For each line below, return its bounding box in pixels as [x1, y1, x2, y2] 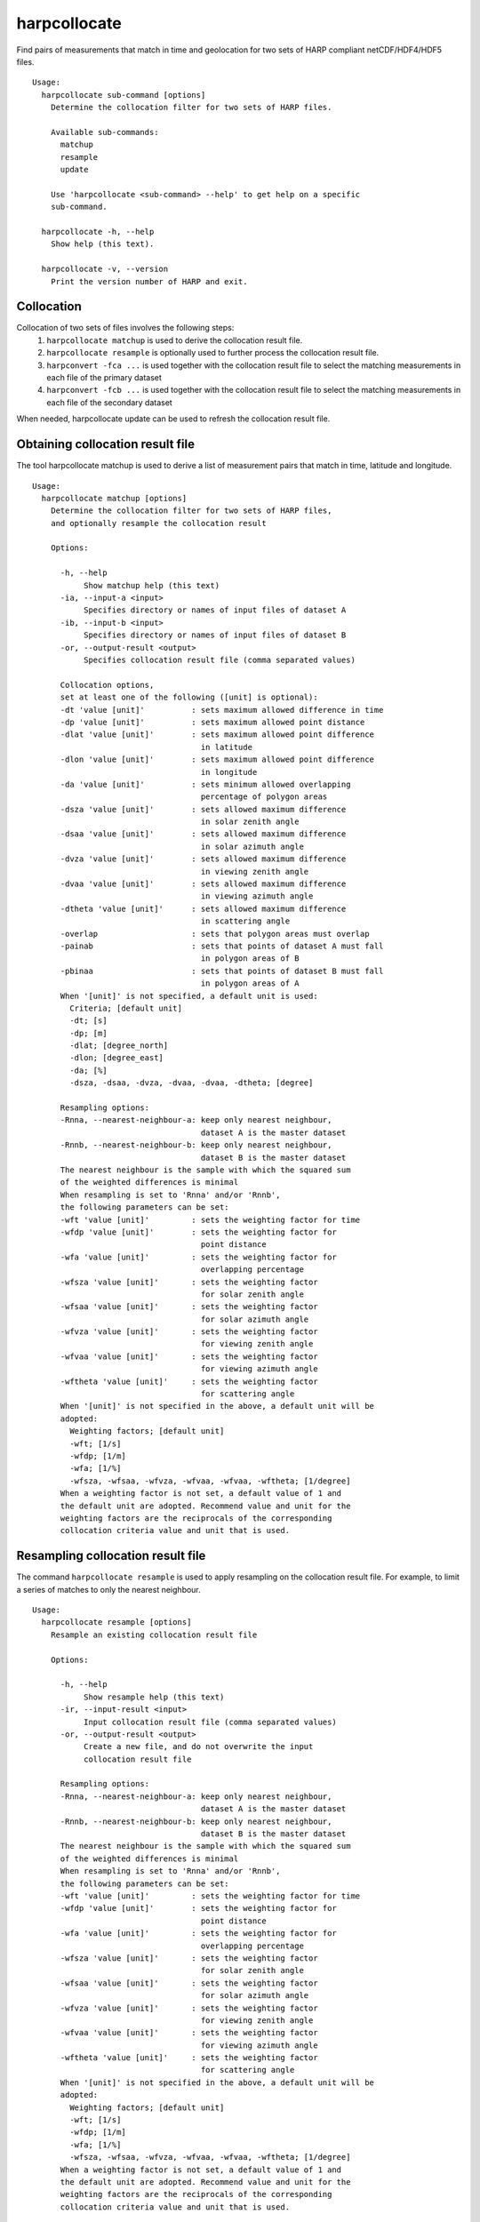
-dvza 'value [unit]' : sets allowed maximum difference [60, 854, 347, 864]
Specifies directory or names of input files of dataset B [83, 630, 347, 640]
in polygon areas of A [200, 979, 300, 988]
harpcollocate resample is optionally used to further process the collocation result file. [46, 348, 380, 358]
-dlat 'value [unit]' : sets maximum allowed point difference [60, 730, 375, 739]
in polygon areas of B [200, 954, 300, 963]
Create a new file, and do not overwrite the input [83, 1742, 314, 1752]
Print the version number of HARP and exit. [50, 276, 248, 286]
